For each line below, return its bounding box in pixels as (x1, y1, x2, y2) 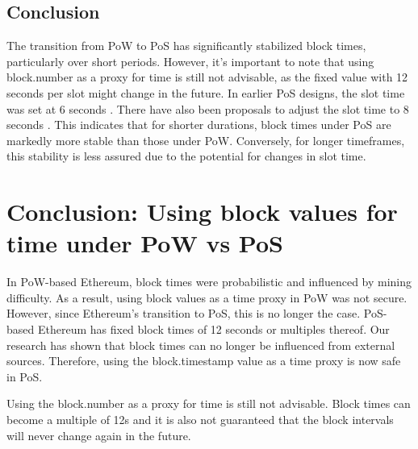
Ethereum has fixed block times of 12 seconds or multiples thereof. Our (37, 321, 390, 338)
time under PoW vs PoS (6, 227, 283, 260)
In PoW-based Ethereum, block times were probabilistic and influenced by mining (6, 273, 412, 290)
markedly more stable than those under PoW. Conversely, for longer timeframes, (6, 131, 405, 148)
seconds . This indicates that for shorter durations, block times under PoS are (6, 116, 391, 133)
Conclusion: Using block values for (6, 195, 398, 228)
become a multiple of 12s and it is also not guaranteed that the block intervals (6, 411, 394, 428)
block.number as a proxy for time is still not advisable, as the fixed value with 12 (6, 69, 408, 85)
